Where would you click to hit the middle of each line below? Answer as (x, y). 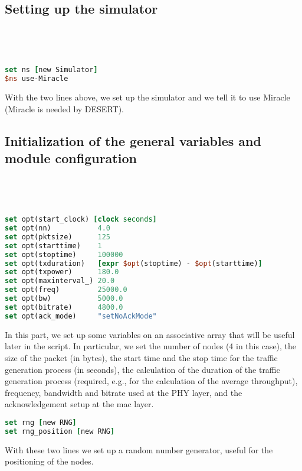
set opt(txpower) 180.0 (62, 272)
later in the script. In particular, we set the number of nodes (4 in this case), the (151, 346)
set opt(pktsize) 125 (58, 237)
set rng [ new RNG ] (41, 422)
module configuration (71, 158)
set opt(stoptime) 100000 (64, 254)
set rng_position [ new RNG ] (60, 431)
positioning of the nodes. (49, 461)
